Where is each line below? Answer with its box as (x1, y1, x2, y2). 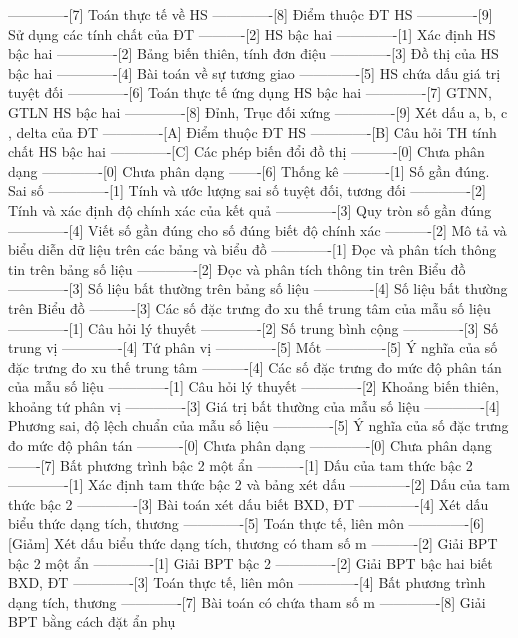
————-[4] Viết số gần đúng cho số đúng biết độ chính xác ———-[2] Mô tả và (8, 219, 507, 240)
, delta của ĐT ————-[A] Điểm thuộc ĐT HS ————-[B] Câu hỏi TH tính (8, 121, 497, 142)
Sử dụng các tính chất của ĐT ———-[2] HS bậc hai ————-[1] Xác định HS (8, 23, 496, 44)
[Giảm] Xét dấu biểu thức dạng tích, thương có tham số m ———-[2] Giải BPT (8, 533, 498, 554)
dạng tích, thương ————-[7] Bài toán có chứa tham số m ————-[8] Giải (8, 591, 486, 612)
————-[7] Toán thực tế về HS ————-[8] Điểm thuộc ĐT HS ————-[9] (8, 4, 493, 24)
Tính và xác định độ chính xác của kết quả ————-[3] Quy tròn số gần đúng (8, 199, 492, 220)
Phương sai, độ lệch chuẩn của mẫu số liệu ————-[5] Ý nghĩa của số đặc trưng (8, 415, 509, 436)
